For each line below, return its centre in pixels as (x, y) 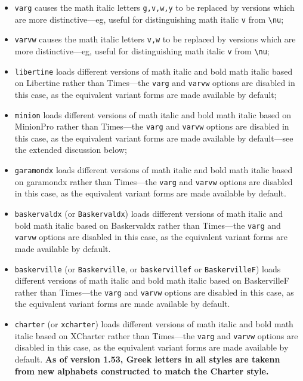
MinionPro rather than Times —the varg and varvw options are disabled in (152, 126)
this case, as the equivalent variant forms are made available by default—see (154, 138)
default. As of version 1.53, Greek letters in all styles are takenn (147, 359)
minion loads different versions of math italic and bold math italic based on (153, 114)
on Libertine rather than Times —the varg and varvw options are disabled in (155, 83)
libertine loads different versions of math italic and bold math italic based (154, 71)
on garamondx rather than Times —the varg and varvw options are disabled (154, 181)
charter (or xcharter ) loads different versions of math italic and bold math (154, 324)
